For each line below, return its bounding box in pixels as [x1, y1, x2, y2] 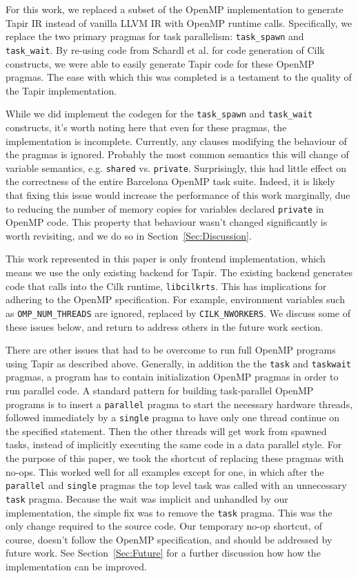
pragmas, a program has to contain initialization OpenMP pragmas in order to [6, 369, 339, 384]
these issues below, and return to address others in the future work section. [6, 319, 324, 334]
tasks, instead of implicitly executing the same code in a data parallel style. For [6, 437, 342, 452]
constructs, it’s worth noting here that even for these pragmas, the [6, 119, 287, 134]
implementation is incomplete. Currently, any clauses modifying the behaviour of [6, 133, 347, 148]
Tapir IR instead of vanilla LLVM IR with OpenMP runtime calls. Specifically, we [6, 15, 352, 30]
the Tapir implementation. [6, 83, 117, 97]
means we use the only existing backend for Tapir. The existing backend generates [6, 265, 352, 279]
